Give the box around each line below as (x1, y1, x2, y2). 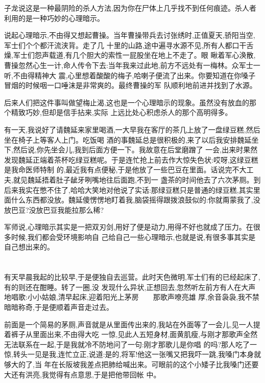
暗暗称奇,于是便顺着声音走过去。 (4, 302, 113, 312)
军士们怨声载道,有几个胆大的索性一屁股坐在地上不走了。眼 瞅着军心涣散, (13, 50, 256, 60)
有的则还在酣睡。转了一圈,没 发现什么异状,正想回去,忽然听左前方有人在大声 (4, 281, 256, 292)
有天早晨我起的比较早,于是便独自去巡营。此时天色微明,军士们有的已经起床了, (4, 272, 260, 282)
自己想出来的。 (4, 241, 54, 252)
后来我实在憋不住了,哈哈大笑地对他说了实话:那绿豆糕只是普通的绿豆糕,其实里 (4, 184, 260, 195)
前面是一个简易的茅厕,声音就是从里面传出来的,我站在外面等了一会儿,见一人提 (4, 319, 260, 329)
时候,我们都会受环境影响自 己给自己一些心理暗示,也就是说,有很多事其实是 (11, 231, 256, 242)
